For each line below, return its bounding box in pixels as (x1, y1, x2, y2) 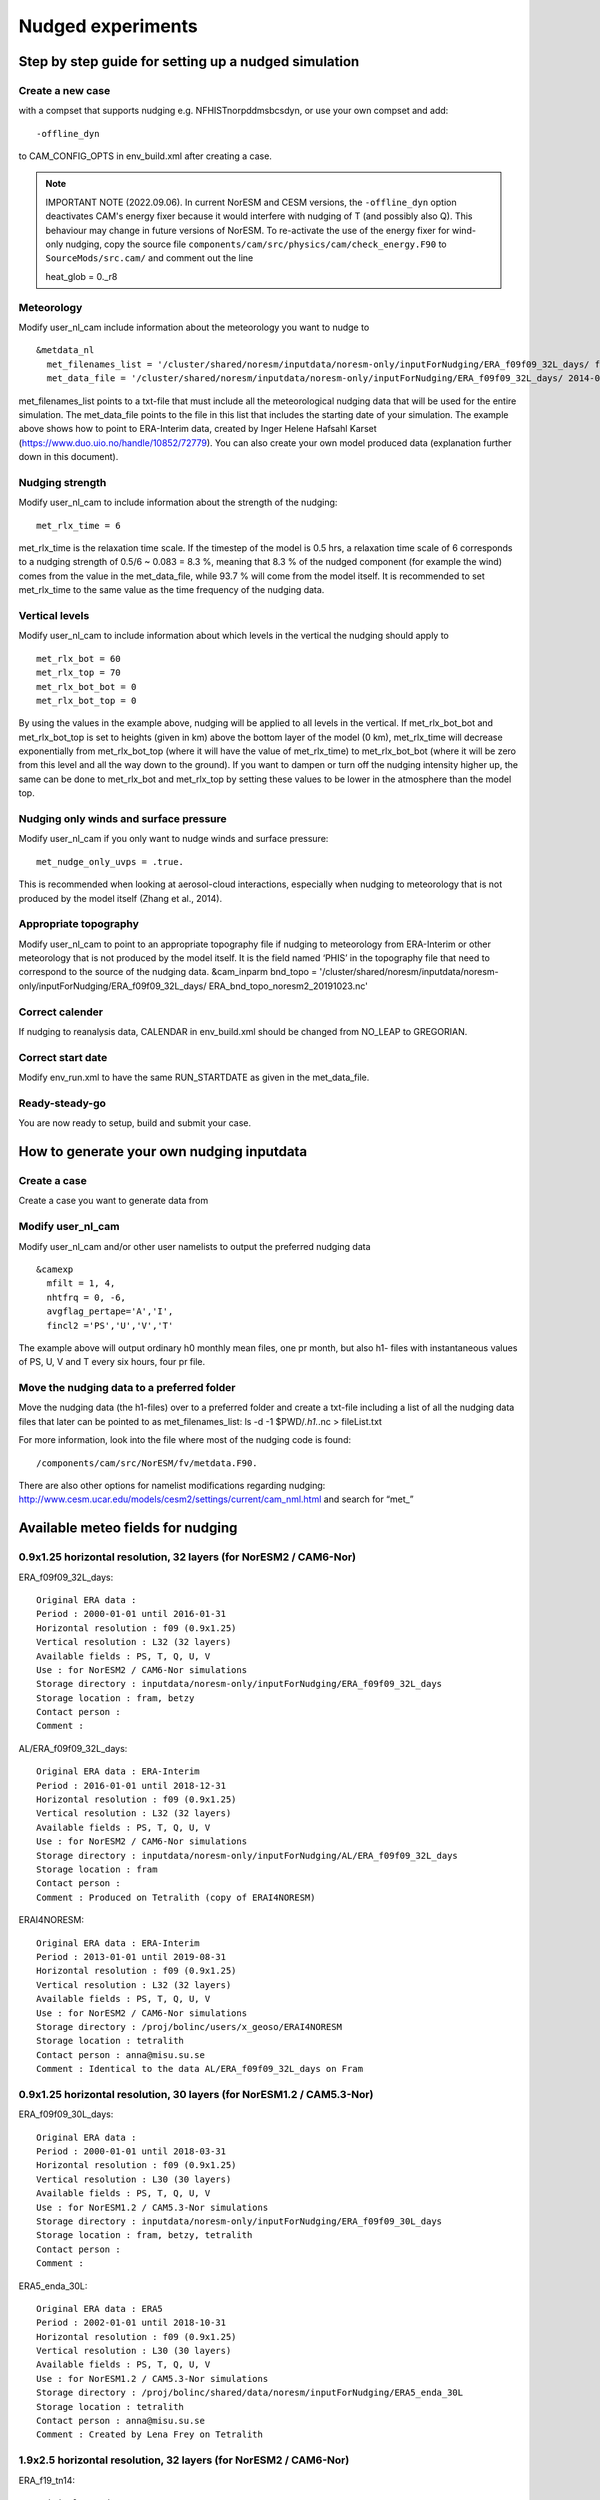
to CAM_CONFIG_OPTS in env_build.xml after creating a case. (18, 150, 272, 162)
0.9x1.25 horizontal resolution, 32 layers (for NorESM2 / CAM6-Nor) (18, 1550, 357, 1564)
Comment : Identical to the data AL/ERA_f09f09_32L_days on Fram (36, 2063, 364, 2075)
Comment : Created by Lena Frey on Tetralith (36, 2429, 264, 2440)
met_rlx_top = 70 (36, 667, 121, 679)
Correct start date (18, 1050, 108, 1064)
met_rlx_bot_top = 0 (36, 695, 137, 706)
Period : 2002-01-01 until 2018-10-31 (36, 2317, 227, 2329)
